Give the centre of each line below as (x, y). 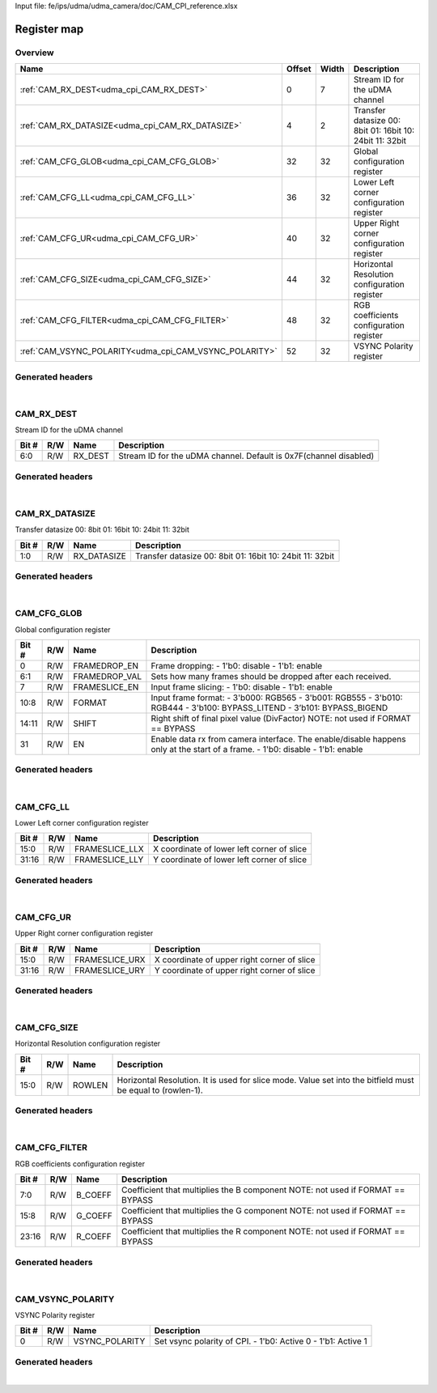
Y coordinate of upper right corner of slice (235, 970)
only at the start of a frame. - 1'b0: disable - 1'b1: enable (257, 749)
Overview (34, 53)
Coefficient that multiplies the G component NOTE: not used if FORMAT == (264, 1211)
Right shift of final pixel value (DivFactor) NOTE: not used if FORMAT (281, 718)
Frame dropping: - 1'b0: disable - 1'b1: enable (237, 666)
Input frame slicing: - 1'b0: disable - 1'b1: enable (242, 687)
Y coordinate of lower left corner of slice (230, 860)
